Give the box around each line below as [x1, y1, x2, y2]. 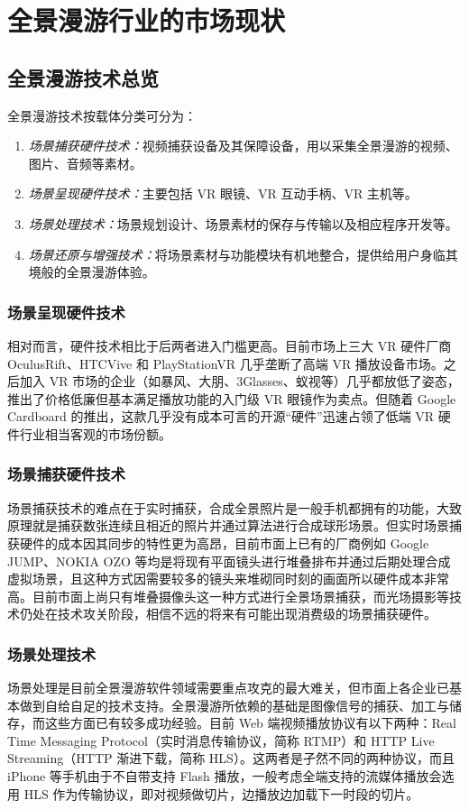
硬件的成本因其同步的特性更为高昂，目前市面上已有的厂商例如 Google [19, 533, 429, 552]
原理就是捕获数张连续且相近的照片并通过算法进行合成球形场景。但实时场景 [7, 516, 449, 535]
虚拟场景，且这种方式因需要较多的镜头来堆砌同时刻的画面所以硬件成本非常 [7, 569, 449, 588]
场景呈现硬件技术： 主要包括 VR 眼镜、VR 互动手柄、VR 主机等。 [28, 184, 418, 203]
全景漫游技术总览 [7, 63, 159, 91]
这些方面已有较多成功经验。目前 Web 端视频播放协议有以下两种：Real [44, 713, 456, 732]
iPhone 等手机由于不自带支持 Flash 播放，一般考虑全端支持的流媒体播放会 [7, 767, 442, 786]
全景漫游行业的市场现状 [7, 2, 286, 39]
